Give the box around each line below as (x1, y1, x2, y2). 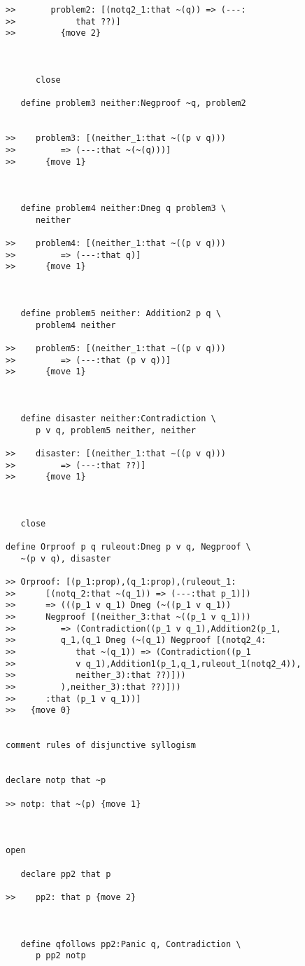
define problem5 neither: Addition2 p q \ (20, 308, 221, 319)
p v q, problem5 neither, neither (35, 425, 197, 435)
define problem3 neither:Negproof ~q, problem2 (20, 98, 246, 109)
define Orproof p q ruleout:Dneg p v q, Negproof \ (6, 542, 251, 552)
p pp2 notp (35, 951, 86, 961)
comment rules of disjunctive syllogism (6, 740, 197, 751)
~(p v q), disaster (20, 553, 111, 564)
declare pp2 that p (20, 869, 111, 879)
